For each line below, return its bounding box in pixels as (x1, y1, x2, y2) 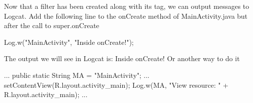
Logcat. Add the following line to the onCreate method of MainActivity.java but (4, 10, 248, 21)
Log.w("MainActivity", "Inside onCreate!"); (4, 36, 134, 47)
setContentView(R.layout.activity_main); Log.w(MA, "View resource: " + (4, 79, 229, 90)
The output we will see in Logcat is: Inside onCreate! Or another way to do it (4, 53, 240, 64)
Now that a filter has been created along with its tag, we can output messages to (4, 1, 250, 11)
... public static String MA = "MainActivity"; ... (4, 69, 150, 80)
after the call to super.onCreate (4, 20, 100, 31)
